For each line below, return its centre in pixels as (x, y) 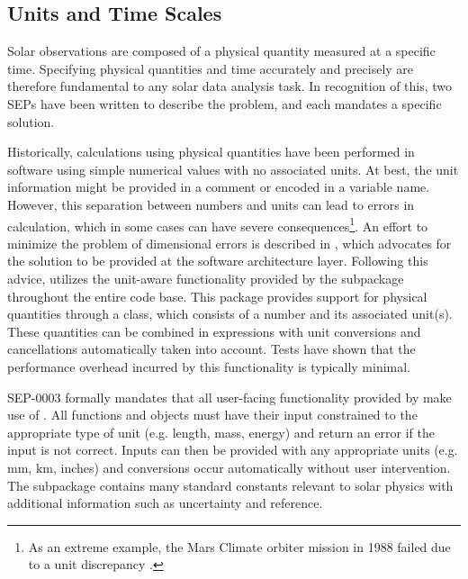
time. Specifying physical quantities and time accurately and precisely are (211, 68)
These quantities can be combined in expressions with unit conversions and (214, 331)
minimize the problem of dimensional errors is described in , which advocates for (229, 243)
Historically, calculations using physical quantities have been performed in (211, 152)
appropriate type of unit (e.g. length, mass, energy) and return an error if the (221, 432)
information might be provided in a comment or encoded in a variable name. (219, 187)
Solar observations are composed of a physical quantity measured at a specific (221, 51)
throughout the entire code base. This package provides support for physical (217, 296)
